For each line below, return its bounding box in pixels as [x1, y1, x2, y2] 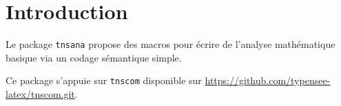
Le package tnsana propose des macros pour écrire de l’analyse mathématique [6, 37, 335, 51]
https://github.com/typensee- [205, 73, 331, 88]
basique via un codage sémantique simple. [6, 50, 182, 64]
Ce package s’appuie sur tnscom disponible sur [6, 73, 202, 88]
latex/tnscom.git [6, 87, 75, 101]
